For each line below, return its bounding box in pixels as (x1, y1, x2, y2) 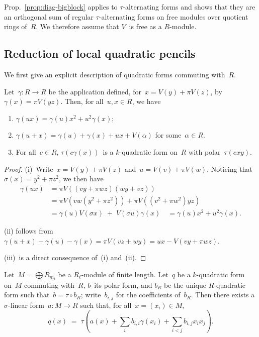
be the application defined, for (48, 86, 142, 96)
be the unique (164, 279, 207, 290)
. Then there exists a (191, 289, 255, 300)
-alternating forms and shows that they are (123, 2, 255, 12)
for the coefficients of (116, 289, 181, 300)
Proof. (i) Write (4, 163, 53, 174)
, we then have (59, 173, 104, 184)
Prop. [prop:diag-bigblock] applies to (4, 2, 118, 12)
